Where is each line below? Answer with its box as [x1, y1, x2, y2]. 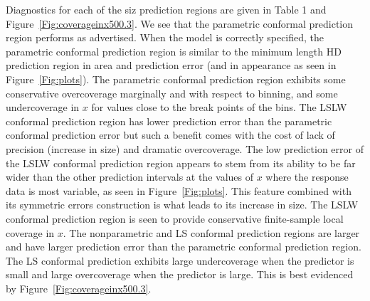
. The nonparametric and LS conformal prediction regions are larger [63, 225, 360, 240]
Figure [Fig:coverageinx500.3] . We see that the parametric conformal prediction [6, 16, 354, 31]
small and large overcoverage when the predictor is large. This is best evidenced [6, 267, 354, 282]
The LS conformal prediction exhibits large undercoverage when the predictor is [6, 253, 354, 268]
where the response [265, 169, 349, 184]
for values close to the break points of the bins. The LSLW [91, 100, 347, 115]
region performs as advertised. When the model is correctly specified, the [6, 30, 324, 45]
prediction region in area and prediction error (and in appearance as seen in [6, 58, 337, 73]
